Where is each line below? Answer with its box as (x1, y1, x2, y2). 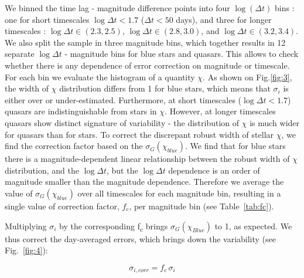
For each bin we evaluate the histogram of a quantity (5, 70, 195, 83)
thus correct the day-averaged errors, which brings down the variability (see (5, 232, 276, 245)
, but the (107, 164, 138, 176)
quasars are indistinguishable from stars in (5, 105, 157, 117)
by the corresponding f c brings (59, 219, 168, 233)
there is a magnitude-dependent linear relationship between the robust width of (5, 152, 290, 165)
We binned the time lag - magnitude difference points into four (5, 2, 230, 13)
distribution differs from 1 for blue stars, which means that (59, 82, 271, 94)
